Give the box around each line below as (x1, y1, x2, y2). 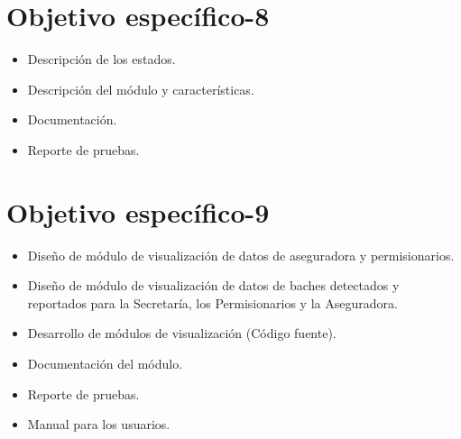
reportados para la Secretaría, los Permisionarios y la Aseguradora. (27, 293, 398, 312)
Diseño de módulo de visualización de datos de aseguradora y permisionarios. (27, 245, 455, 264)
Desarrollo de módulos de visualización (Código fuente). (27, 324, 337, 343)
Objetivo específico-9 (6, 193, 270, 230)
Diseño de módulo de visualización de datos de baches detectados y (27, 276, 400, 295)
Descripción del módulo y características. (27, 79, 254, 98)
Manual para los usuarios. (27, 415, 171, 434)
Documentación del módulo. (27, 354, 183, 372)
